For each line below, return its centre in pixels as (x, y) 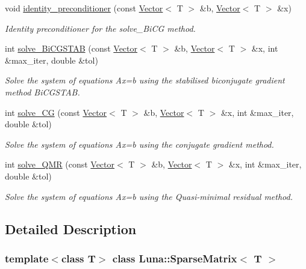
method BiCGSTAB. (42, 92)
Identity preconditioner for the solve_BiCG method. (100, 28)
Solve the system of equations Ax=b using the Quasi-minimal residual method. (149, 196)
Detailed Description (71, 228)
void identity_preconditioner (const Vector (84, 8)
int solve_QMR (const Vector (60, 164)
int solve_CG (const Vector (56, 112)
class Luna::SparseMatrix (175, 258)
